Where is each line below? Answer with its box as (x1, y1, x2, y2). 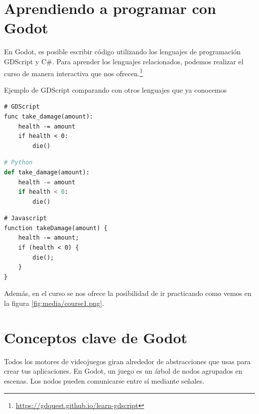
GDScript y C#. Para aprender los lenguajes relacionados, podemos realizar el (4, 56, 244, 66)
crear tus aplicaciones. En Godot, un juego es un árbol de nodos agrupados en (4, 366, 243, 376)
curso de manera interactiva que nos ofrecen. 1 (4, 66, 143, 78)
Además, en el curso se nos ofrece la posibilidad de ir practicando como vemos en (4, 288, 252, 298)
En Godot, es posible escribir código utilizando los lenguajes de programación (4, 46, 241, 57)
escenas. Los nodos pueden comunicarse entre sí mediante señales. (4, 375, 205, 386)
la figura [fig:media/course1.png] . (4, 298, 104, 308)
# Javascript (4, 215, 47, 222)
